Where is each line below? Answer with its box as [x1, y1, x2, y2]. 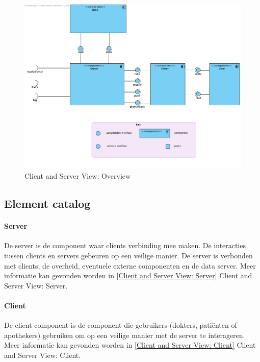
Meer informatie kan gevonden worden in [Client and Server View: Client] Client [4, 340, 256, 350]
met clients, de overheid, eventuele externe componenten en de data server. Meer [4, 260, 256, 271]
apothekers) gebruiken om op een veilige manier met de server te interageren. [4, 329, 245, 340]
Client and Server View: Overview [24, 171, 131, 181]
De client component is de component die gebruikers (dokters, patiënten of [4, 320, 237, 330]
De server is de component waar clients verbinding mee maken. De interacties [4, 240, 246, 251]
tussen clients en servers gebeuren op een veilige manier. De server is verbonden [4, 250, 253, 261]
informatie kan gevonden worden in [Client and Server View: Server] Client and [4, 270, 252, 281]
